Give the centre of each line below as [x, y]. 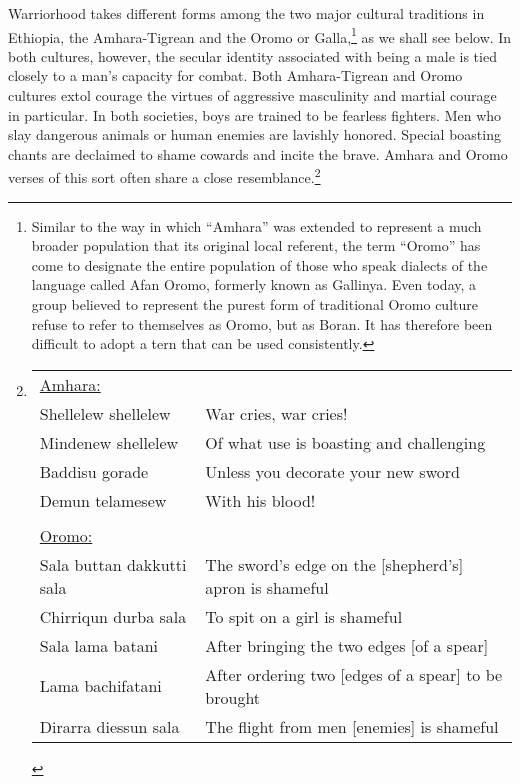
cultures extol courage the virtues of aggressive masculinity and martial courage [252, 95]
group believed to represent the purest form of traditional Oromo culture [254, 304]
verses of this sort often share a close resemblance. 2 [164, 176]
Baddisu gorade [94, 471]
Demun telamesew [103, 500]
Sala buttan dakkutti [113, 564]
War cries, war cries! [276, 413]
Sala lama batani [99, 645]
